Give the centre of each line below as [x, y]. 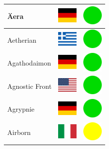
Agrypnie [21, 109]
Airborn [19, 132]
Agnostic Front [30, 86]
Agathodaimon [29, 63]
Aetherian [22, 40]
